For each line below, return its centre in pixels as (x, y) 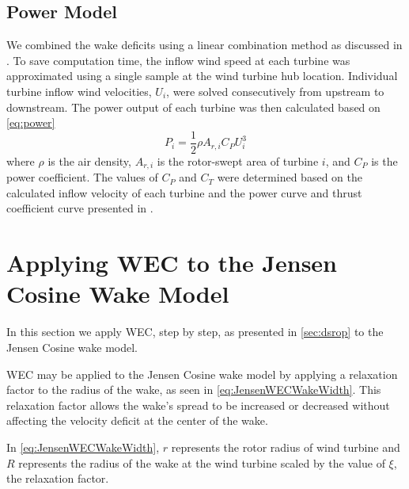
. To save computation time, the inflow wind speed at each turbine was (178, 60)
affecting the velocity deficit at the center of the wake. (137, 420)
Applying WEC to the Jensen (172, 263)
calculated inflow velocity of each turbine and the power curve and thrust (184, 192)
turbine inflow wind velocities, (79, 91)
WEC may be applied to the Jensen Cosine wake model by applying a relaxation (202, 374)
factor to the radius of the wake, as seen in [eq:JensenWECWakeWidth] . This (194, 390)
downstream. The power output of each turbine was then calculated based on (193, 107)
